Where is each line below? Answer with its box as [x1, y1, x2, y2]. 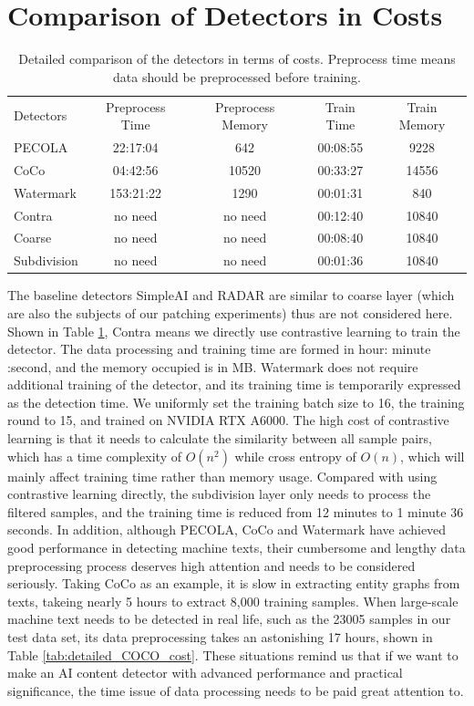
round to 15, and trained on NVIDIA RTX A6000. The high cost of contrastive [7, 410, 449, 430]
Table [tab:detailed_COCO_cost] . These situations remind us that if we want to [7, 645, 459, 664]
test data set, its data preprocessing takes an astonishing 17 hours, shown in [7, 628, 433, 646]
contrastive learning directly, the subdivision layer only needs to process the [7, 484, 431, 504]
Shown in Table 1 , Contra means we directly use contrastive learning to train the [7, 321, 460, 340]
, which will [400, 446, 465, 465]
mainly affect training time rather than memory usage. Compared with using [7, 466, 438, 485]
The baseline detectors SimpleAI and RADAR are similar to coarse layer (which [7, 286, 455, 305]
